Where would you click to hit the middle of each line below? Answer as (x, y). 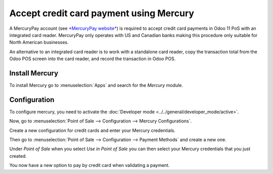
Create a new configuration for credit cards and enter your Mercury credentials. (92, 130)
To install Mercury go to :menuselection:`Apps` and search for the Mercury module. (96, 85)
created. (18, 156)
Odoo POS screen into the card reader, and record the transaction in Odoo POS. (93, 59)
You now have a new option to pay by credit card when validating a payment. (89, 165)
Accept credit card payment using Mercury (102, 13)
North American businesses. (39, 42)
